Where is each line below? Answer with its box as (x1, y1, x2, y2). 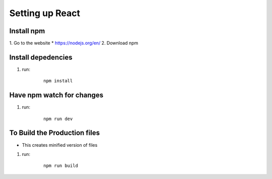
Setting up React (9, 8, 81, 19)
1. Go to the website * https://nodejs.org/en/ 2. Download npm (9, 40, 139, 46)
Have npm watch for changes (9, 91, 104, 100)
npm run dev (43, 116, 73, 122)
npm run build (43, 163, 78, 168)
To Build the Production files (9, 129, 100, 137)
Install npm (9, 27, 45, 35)
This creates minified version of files (22, 142, 98, 148)
